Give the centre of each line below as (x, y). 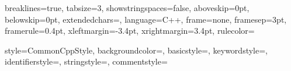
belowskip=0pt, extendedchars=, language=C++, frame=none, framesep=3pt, (146, 19)
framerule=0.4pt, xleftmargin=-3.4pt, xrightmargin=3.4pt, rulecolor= (130, 31)
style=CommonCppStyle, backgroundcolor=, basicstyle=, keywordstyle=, (136, 50)
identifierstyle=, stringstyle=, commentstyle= (86, 61)
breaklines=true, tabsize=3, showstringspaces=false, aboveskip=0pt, (127, 8)
